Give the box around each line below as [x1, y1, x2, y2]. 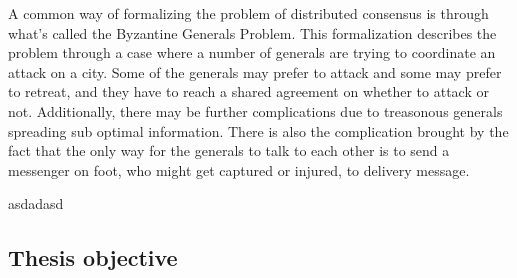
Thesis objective [8, 242, 178, 273]
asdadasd [8, 193, 64, 214]
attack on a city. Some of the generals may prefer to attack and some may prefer [8, 61, 502, 82]
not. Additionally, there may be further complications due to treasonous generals [8, 100, 503, 121]
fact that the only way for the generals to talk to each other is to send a [8, 140, 450, 161]
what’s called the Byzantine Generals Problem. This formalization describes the [8, 22, 497, 43]
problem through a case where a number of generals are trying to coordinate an [8, 42, 496, 63]
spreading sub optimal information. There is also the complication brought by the [8, 120, 509, 141]
